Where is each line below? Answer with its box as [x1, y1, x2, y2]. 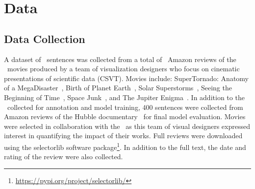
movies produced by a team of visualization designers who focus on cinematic [7, 63, 240, 74]
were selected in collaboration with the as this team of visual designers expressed [4, 121, 250, 131]
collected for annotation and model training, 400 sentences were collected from [7, 102, 243, 112]
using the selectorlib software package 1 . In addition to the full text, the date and [4, 140, 246, 152]
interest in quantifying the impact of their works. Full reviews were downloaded [4, 130, 243, 141]
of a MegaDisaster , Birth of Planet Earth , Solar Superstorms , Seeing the [4, 83, 232, 93]
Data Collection [4, 31, 85, 46]
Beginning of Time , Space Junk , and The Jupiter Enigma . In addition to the [4, 92, 245, 102]
